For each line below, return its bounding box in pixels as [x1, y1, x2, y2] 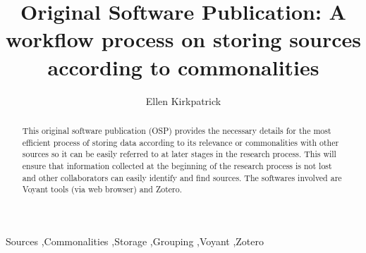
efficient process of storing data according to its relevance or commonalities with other [22, 136, 339, 148]
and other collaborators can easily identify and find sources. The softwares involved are [22, 171, 342, 183]
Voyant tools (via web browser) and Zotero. [22, 183, 182, 195]
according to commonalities [47, 52, 319, 81]
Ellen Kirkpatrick [145, 93, 221, 108]
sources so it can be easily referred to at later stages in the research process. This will [22, 148, 336, 160]
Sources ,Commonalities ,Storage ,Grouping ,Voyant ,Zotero [6, 233, 264, 248]
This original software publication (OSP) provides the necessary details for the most [22, 124, 331, 136]
